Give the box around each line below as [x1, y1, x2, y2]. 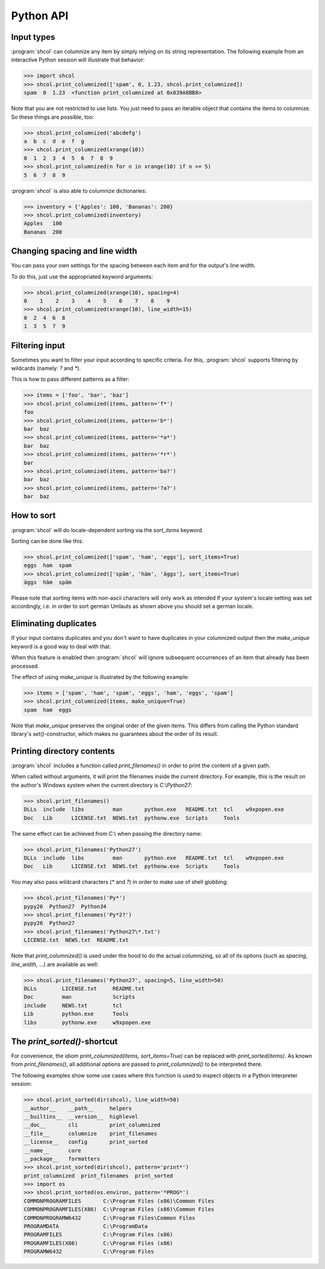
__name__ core [23, 1147, 81, 1154]
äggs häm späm [23, 579, 72, 586]
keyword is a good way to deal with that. [11, 642, 111, 650]
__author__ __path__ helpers [23, 1104, 132, 1112]
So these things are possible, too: [11, 113, 94, 121]
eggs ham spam [23, 562, 72, 569]
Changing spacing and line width [11, 246, 138, 256]
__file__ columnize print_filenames [23, 1130, 158, 1137]
